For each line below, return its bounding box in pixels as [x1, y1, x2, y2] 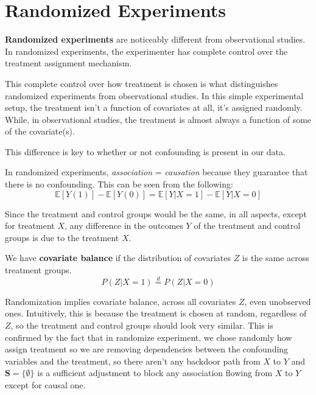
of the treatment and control [194, 219, 301, 232]
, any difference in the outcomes [65, 219, 183, 232]
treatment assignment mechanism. [5, 57, 132, 69]
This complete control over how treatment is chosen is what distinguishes [5, 77, 278, 89]
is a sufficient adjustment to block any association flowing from [37, 366, 273, 379]
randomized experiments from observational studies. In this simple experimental [5, 89, 304, 102]
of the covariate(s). [5, 125, 75, 138]
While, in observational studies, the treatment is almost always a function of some [5, 113, 312, 125]
